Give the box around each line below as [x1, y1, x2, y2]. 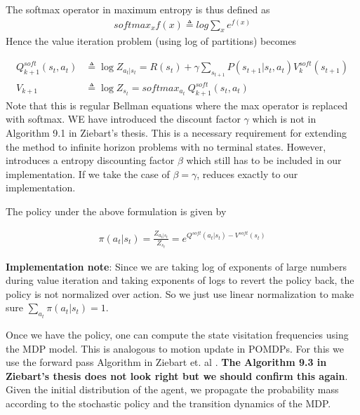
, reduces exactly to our [196, 166, 298, 181]
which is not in [252, 111, 316, 126]
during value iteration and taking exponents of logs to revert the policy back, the [6, 273, 354, 287]
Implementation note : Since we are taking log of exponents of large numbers [6, 259, 347, 273]
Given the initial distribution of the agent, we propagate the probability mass [6, 382, 339, 397]
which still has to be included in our [186, 153, 342, 168]
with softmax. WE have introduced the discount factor [6, 111, 241, 126]
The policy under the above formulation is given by [6, 203, 227, 218]
